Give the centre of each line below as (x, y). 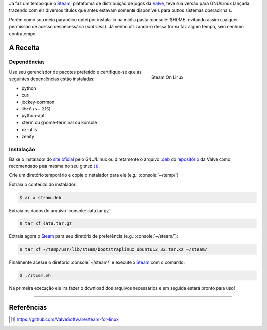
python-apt (33, 116)
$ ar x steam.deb (41, 197)
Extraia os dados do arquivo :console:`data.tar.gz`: (61, 210)
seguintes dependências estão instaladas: (52, 79)
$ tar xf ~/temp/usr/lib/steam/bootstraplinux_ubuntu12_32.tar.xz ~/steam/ (113, 249)
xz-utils (29, 129)
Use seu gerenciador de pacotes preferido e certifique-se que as (75, 72)
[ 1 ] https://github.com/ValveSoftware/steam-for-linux (65, 319)
